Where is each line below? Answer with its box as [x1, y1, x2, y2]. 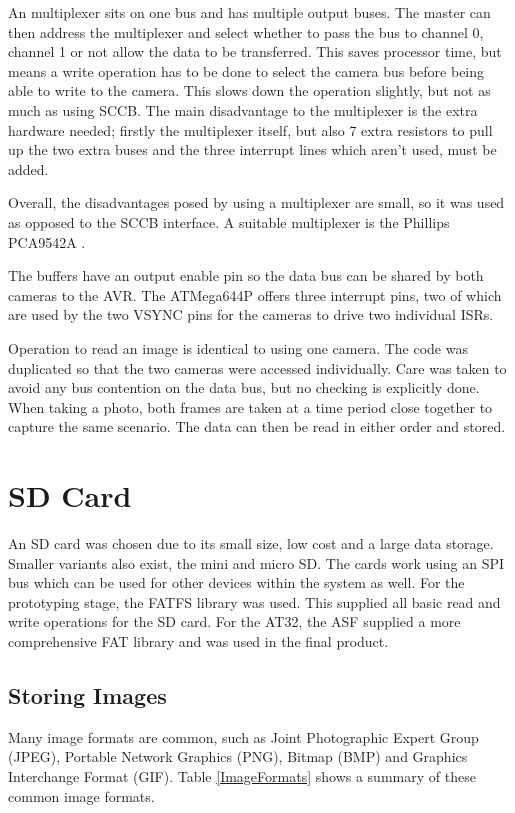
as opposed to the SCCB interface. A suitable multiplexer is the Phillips [8, 211, 450, 232]
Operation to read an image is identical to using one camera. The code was [8, 337, 468, 358]
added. [8, 158, 49, 179]
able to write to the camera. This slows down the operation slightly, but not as [8, 80, 491, 101]
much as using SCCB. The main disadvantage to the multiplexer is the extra [8, 99, 478, 120]
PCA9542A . [8, 231, 86, 252]
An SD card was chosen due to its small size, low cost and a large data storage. [8, 533, 494, 553]
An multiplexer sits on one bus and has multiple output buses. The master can [8, 2, 491, 22]
